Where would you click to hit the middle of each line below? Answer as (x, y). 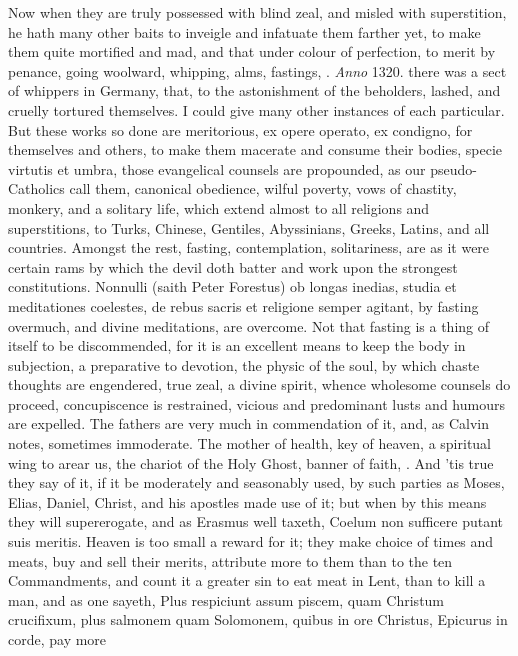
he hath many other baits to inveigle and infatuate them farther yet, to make (244, 31)
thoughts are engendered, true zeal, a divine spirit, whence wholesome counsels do (259, 384)
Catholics (36, 188)
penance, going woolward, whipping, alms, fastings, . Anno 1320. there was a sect (257, 70)
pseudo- (453, 168)
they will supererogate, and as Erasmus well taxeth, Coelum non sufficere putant (255, 521)
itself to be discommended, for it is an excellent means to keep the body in (237, 345)
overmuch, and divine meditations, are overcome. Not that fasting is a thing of (249, 325)
